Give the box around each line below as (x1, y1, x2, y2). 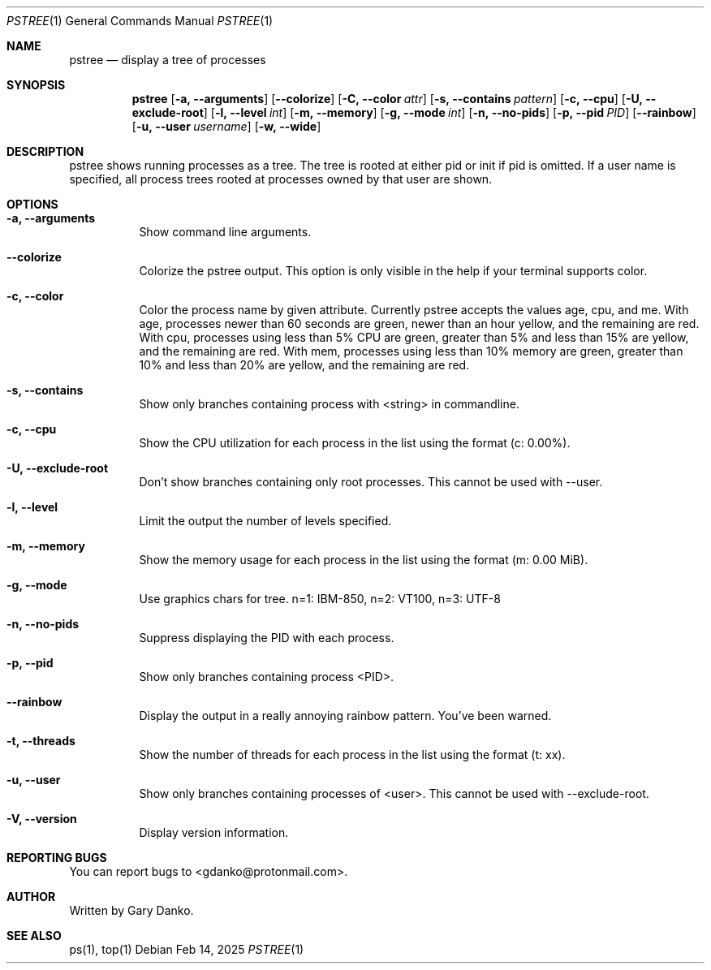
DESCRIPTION (6, 144, 84, 158)
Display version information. (139, 826, 289, 839)
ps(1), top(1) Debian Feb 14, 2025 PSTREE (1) (69, 942, 304, 956)
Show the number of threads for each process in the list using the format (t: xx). (139, 748, 566, 761)
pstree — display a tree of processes (69, 53, 266, 67)
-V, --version (6, 812, 77, 826)
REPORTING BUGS (6, 851, 107, 864)
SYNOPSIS (6, 78, 66, 92)
